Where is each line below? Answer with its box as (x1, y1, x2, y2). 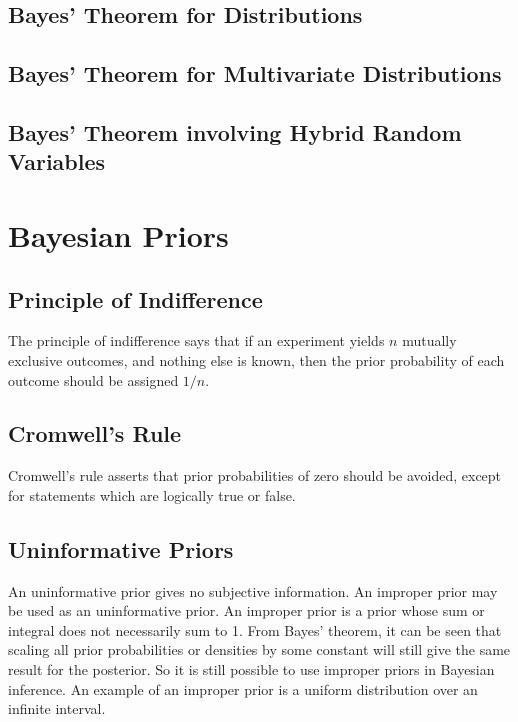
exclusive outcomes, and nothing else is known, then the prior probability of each (8, 349, 505, 370)
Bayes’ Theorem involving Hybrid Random (8, 116, 462, 147)
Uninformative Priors (8, 533, 234, 564)
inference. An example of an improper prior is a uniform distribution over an (8, 678, 478, 699)
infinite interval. (8, 698, 106, 719)
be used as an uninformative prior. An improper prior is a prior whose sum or (8, 600, 485, 621)
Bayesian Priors (8, 214, 229, 255)
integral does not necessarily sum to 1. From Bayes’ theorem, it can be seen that (8, 619, 502, 640)
